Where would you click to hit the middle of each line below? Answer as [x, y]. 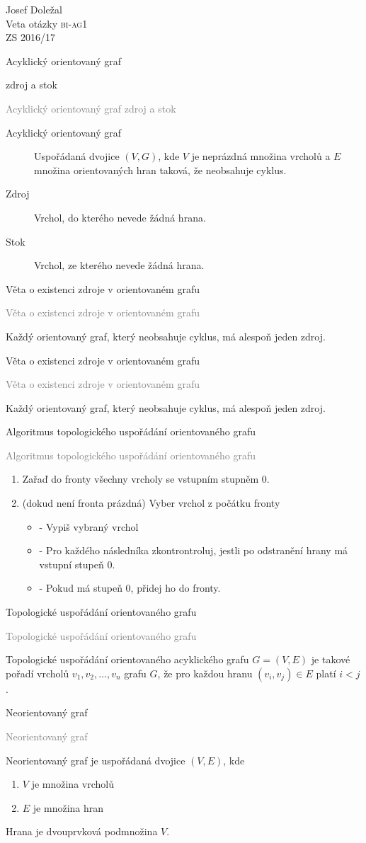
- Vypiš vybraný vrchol [89, 526]
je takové [331, 659]
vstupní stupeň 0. [77, 564]
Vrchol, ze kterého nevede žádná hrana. [119, 265]
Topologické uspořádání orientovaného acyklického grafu [127, 659]
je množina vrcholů [73, 784]
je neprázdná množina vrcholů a [261, 156]
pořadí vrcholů [38, 673]
